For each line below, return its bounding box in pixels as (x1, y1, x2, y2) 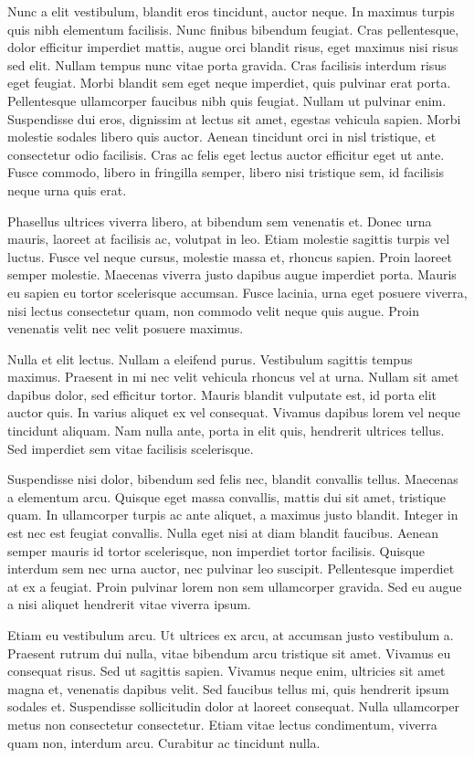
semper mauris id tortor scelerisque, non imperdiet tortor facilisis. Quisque (7, 541, 426, 560)
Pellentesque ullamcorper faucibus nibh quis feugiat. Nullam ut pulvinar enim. (7, 90, 447, 110)
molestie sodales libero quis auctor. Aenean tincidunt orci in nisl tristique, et (7, 127, 437, 146)
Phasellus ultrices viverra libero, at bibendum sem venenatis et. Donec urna (7, 211, 432, 230)
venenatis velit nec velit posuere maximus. (7, 319, 244, 338)
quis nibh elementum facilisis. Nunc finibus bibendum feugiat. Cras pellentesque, (7, 19, 459, 38)
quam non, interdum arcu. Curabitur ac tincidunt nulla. (7, 732, 321, 752)
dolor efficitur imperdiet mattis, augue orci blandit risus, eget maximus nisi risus (7, 37, 458, 57)
